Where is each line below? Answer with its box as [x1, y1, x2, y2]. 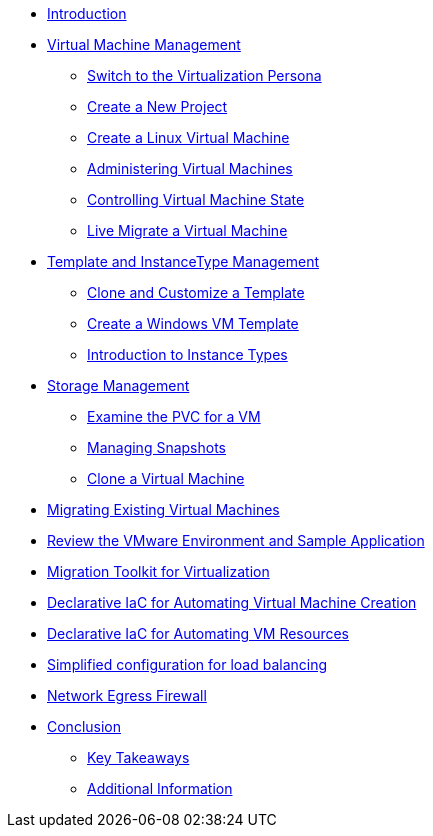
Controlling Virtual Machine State [87, 191, 305, 208]
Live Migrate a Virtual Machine [87, 222, 288, 239]
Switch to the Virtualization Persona [87, 67, 322, 84]
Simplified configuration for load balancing [47, 656, 328, 673]
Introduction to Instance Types [87, 346, 288, 363]
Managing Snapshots [87, 439, 226, 456]
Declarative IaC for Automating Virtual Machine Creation [47, 594, 417, 611]
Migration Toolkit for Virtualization [47, 563, 270, 580]
